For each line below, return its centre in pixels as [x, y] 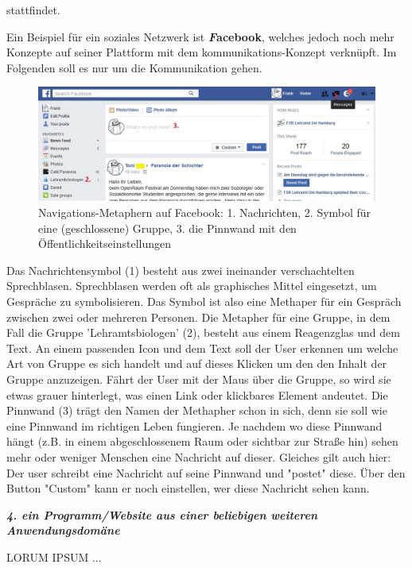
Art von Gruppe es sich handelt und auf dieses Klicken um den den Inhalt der [197, 363]
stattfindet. [33, 10]
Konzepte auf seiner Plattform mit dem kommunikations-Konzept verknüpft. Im [202, 52]
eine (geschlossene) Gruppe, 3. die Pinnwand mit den [167, 228]
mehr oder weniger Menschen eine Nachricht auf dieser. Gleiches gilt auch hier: [199, 456]
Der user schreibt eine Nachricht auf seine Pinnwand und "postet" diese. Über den [206, 472]
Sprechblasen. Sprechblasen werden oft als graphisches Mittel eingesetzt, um [192, 286]
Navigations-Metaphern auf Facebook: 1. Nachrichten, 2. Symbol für [205, 213]
